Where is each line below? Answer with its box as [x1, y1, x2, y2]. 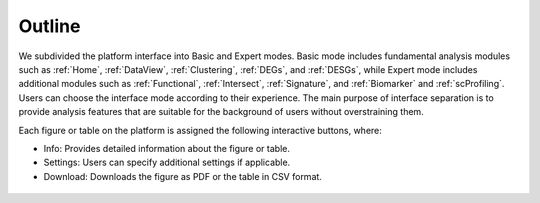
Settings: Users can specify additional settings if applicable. [43, 156, 291, 169]
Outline [18, 15, 81, 37]
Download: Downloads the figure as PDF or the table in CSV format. [43, 170, 322, 182]
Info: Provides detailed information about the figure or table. [43, 142, 290, 154]
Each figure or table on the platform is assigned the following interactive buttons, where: [18, 124, 382, 136]
